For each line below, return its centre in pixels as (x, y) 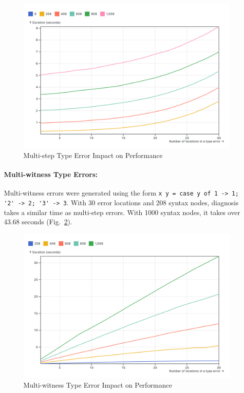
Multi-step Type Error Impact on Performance (93, 155)
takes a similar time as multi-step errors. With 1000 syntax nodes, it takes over (122, 212)
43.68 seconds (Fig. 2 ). (38, 222)
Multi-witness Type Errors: (51, 174)
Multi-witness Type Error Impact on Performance (98, 385)
